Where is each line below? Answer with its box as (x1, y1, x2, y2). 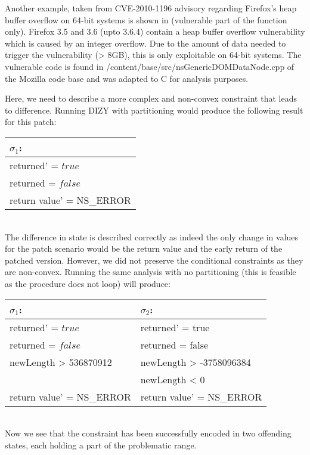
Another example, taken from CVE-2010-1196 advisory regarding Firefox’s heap (5, 2, 297, 14)
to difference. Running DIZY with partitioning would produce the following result (5, 103, 303, 116)
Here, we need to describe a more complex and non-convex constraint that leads (5, 92, 297, 105)
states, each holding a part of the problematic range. (5, 438, 197, 451)
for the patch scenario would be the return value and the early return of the (5, 242, 283, 255)
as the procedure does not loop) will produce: (5, 277, 170, 289)
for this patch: (5, 115, 57, 128)
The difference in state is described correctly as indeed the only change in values (5, 230, 299, 243)
